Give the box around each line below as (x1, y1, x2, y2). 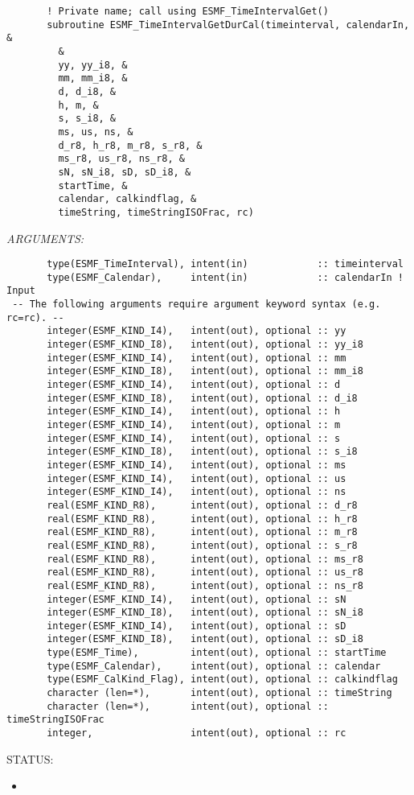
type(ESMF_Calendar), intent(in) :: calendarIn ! (47, 271, 404, 283)
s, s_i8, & (58, 113, 117, 125)
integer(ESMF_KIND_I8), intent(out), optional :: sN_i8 (47, 607, 363, 619)
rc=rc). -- (6, 311, 64, 323)
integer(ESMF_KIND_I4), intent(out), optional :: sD (47, 620, 346, 632)
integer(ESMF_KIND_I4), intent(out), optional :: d (47, 379, 341, 390)
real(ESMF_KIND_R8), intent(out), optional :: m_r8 (47, 526, 358, 538)
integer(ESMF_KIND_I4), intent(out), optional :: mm (47, 352, 346, 364)
